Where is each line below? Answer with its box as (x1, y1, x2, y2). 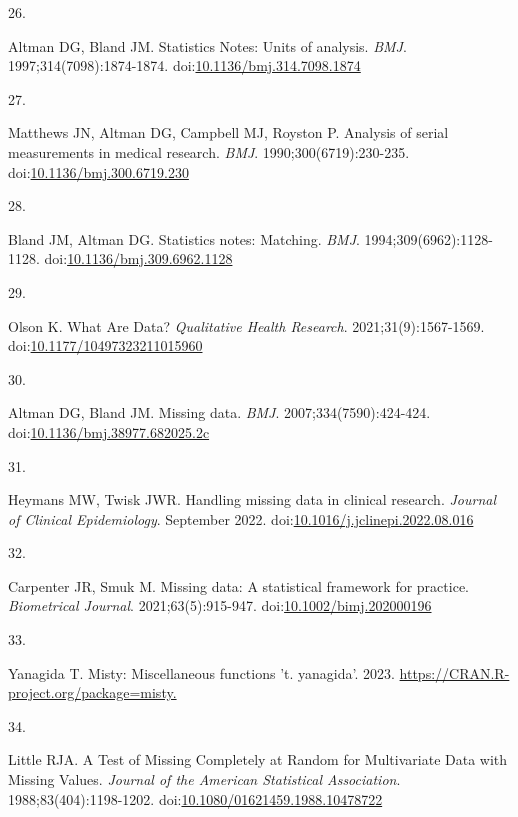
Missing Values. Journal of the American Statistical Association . (8, 769, 401, 790)
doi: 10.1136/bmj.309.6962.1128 (44, 248, 233, 269)
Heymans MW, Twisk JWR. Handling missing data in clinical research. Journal (8, 489, 497, 510)
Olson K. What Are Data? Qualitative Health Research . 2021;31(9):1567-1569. (8, 315, 485, 336)
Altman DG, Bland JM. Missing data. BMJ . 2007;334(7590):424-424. (8, 402, 431, 423)
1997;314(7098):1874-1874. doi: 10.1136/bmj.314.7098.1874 (8, 55, 361, 76)
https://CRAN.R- (399, 662, 510, 683)
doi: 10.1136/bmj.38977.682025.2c (8, 421, 210, 442)
